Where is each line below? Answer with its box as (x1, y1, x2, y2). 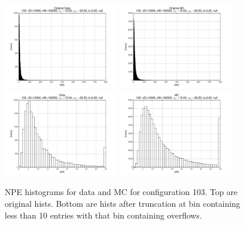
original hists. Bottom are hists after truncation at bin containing (5, 197, 240, 209)
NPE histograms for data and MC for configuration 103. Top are (5, 186, 238, 198)
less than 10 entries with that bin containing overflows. (5, 209, 202, 221)
